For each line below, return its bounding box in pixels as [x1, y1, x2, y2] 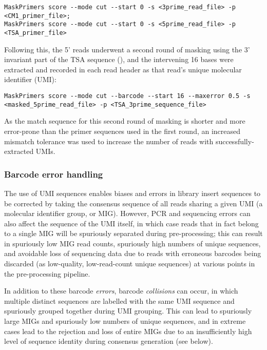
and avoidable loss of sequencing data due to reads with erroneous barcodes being [4, 248, 261, 259]
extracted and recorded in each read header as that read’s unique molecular [4, 64, 242, 74]
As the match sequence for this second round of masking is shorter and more [4, 115, 245, 126]
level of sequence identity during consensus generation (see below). [4, 336, 213, 346]
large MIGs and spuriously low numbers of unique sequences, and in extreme [4, 316, 246, 326]
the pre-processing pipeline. [4, 268, 90, 279]
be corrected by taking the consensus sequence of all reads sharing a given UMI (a [4, 198, 263, 208]
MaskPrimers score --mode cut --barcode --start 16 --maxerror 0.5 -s [4, 92, 251, 100]
